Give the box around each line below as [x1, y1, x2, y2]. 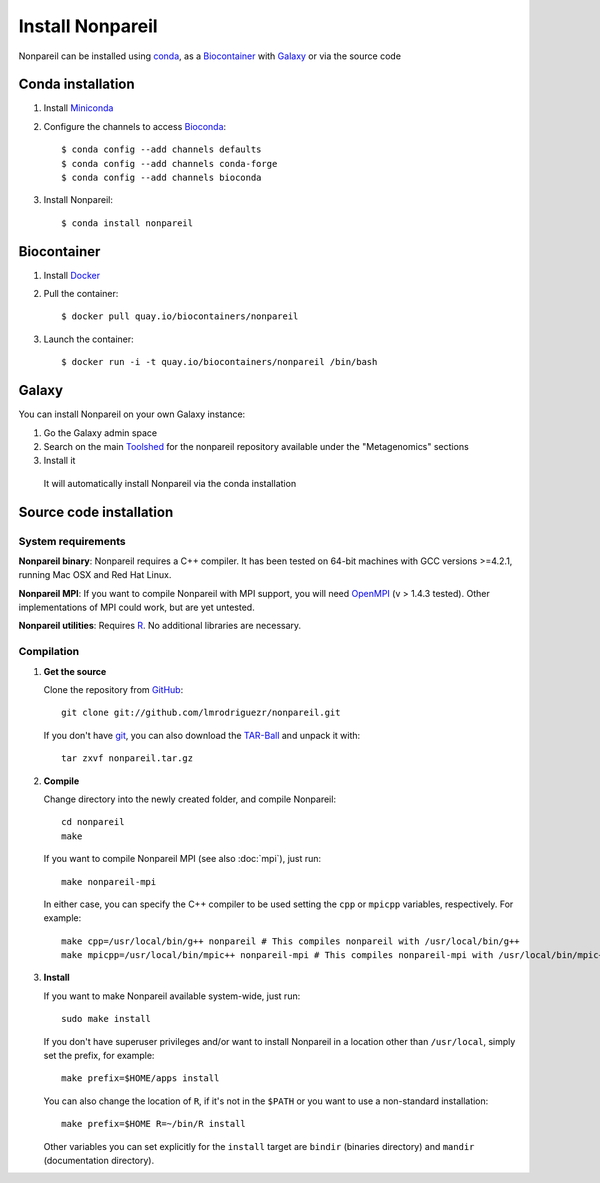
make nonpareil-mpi [61, 876, 157, 887]
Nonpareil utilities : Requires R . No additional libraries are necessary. [18, 620, 302, 632]
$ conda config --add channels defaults [61, 144, 262, 155]
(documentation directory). [43, 1154, 155, 1166]
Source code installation [18, 503, 174, 520]
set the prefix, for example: [43, 1050, 155, 1062]
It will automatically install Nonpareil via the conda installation [43, 477, 297, 489]
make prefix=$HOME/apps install [61, 1073, 220, 1084]
